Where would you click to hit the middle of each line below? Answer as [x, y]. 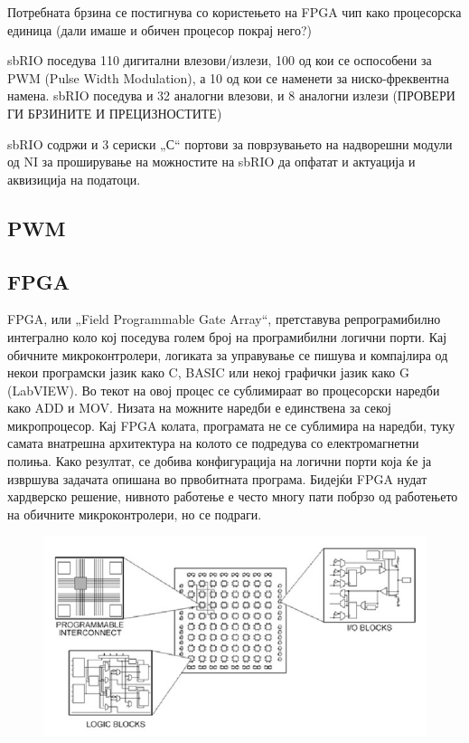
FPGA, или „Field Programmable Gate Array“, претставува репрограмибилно [224, 319]
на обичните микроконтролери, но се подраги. [135, 514]
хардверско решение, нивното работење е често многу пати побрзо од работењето [233, 496]
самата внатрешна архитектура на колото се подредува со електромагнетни [213, 443]
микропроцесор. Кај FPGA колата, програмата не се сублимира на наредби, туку [231, 425]
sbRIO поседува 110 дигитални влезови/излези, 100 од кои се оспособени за [220, 60]
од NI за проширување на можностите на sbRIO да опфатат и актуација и [211, 162]
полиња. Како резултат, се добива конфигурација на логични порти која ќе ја [220, 461]
